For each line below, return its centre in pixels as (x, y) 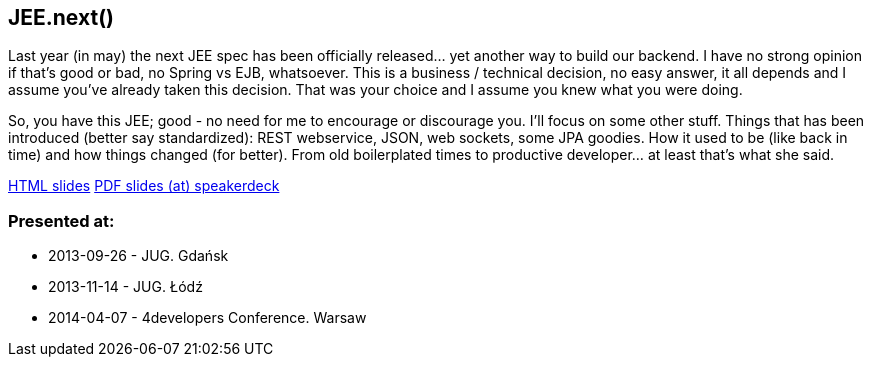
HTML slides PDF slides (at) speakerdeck (144, 186)
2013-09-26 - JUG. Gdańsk (138, 256)
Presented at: (61, 220)
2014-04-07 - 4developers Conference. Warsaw (207, 318)
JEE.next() (61, 17)
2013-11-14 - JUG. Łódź (125, 287)
